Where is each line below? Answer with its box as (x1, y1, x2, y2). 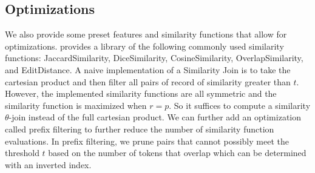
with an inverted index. (5, 158, 92, 171)
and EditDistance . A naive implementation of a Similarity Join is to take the (5, 63, 291, 76)
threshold (5, 146, 39, 159)
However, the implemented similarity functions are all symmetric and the (5, 87, 277, 100)
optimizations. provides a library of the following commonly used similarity (5, 39, 284, 52)
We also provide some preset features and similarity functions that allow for (5, 28, 287, 41)
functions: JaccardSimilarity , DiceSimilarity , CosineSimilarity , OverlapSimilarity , (5, 51, 303, 64)
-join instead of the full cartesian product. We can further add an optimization (8, 111, 302, 123)
